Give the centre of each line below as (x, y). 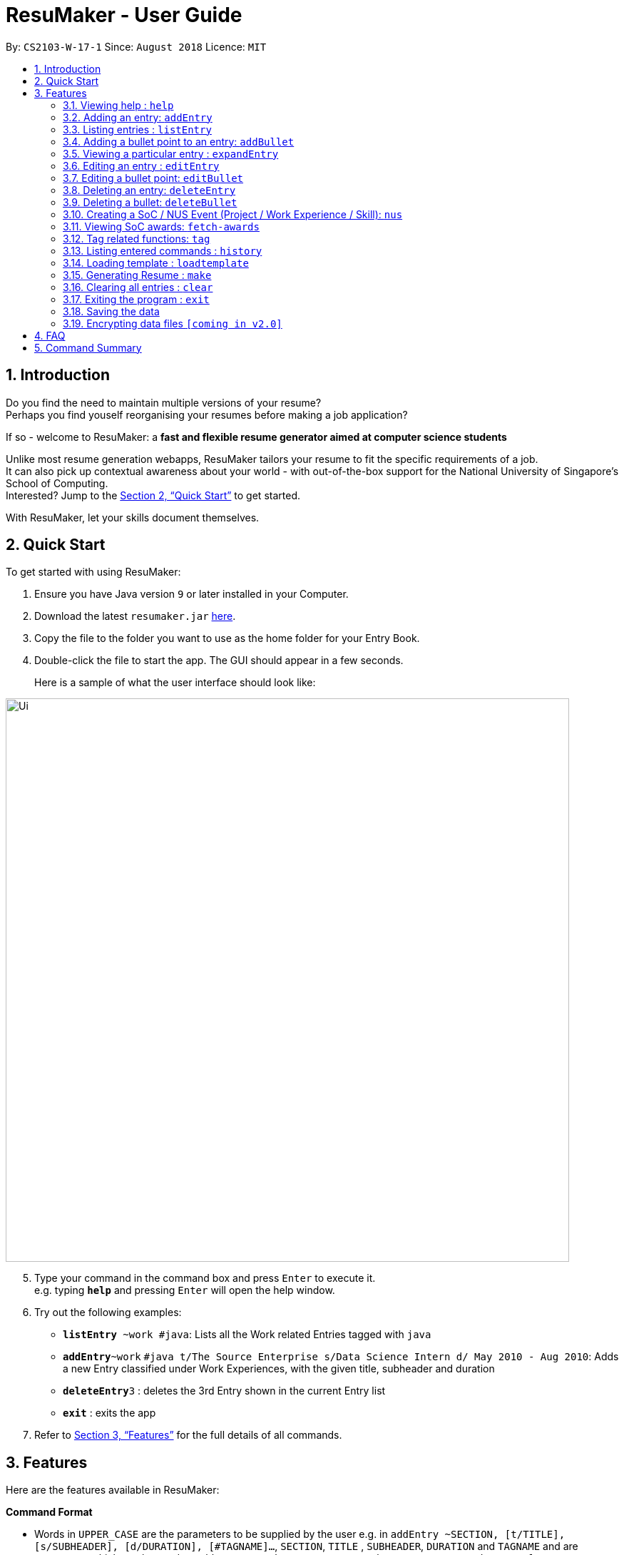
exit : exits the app (109, 1413)
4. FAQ (50, 335)
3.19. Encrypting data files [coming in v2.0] (173, 323)
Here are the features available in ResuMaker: (113, 1490)
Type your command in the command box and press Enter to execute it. (205, 1278)
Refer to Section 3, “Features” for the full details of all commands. (188, 1435)
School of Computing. (57, 483)
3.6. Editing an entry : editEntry (141, 165)
